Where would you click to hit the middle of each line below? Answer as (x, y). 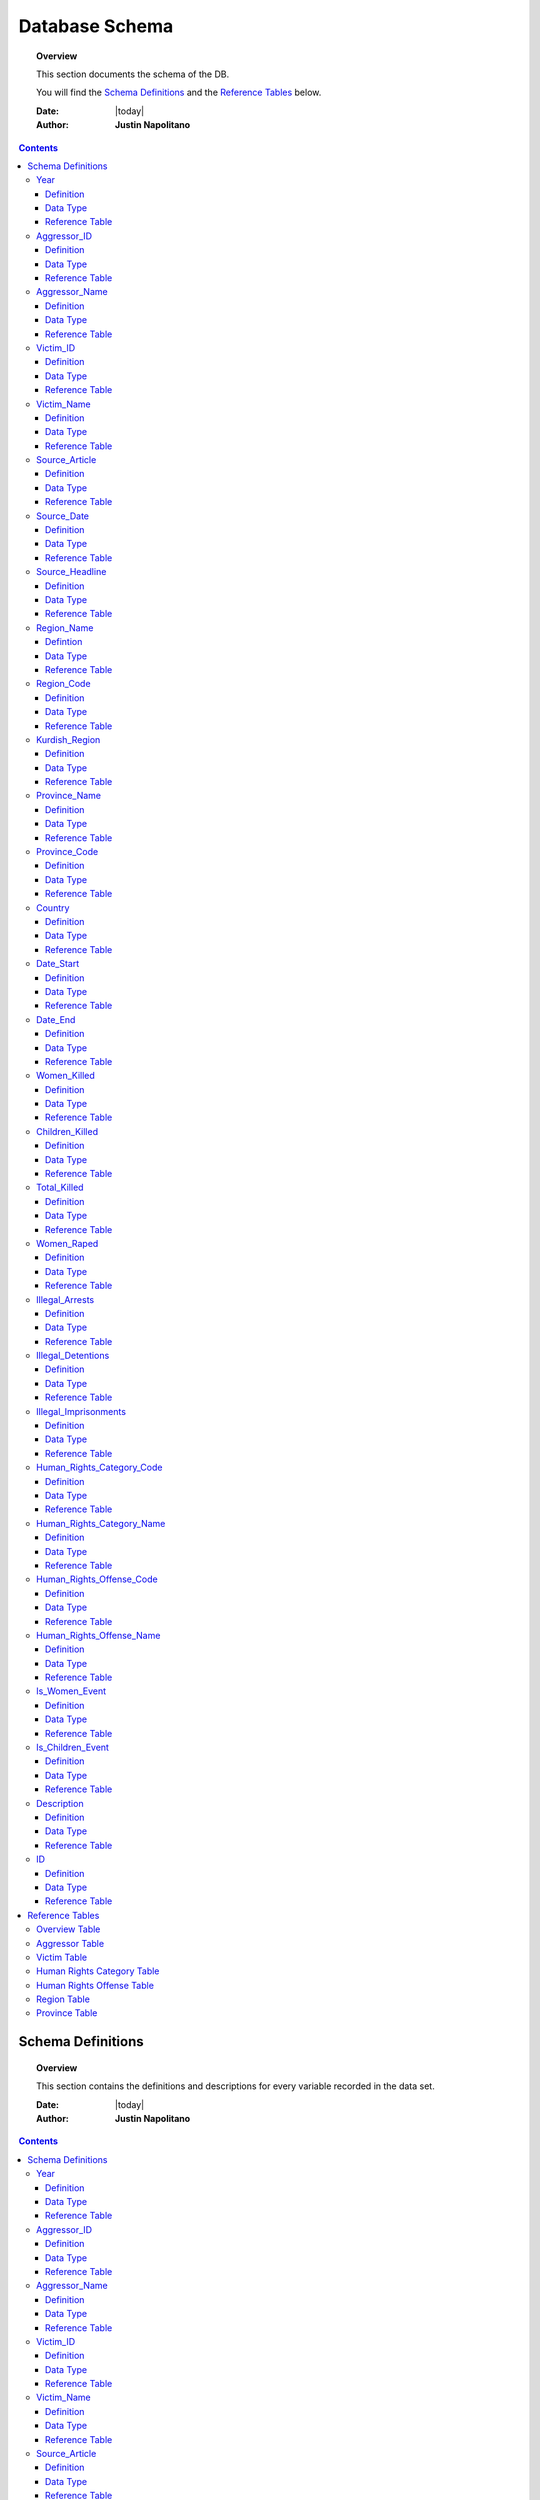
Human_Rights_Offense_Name (98, 1635)
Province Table (67, 2013)
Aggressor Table (70, 1943)
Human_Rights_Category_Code (99, 1467)
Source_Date (63, 516)
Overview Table (68, 1929)
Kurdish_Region (68, 739)
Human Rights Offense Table (95, 1985)
